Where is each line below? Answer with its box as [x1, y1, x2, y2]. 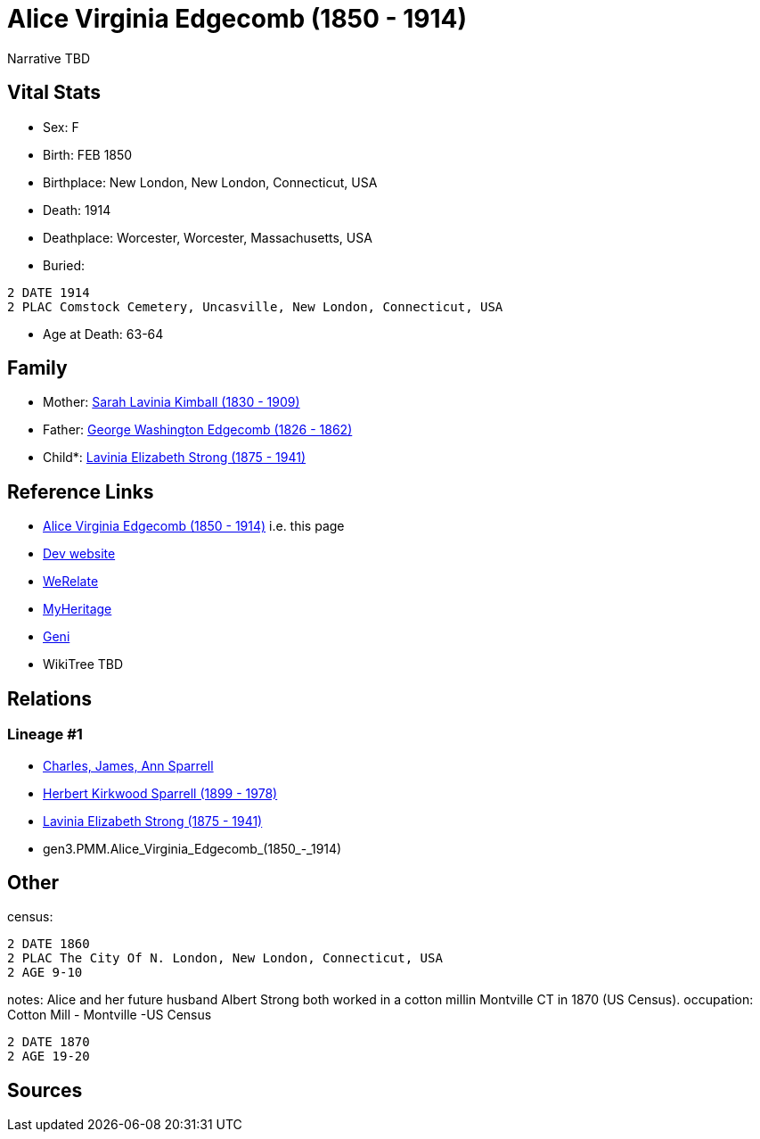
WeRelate [43, 574, 99, 590]
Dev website [43, 546, 116, 562]
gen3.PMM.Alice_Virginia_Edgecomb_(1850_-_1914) [43, 840, 342, 856]
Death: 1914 [43, 202, 111, 218]
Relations [7, 687, 93, 710]
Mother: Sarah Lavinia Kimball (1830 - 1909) [43, 394, 300, 410]
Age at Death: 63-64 [43, 326, 164, 342]
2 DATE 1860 [7, 937, 90, 952]
